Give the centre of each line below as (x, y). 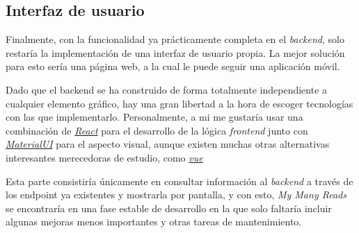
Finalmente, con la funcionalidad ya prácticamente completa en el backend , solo (175, 39)
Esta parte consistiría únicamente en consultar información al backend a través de (179, 181)
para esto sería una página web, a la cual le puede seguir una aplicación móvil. (173, 66)
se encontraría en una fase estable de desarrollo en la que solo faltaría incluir (169, 208)
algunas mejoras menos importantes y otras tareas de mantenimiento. (154, 222)
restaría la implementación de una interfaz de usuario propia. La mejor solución (175, 52)
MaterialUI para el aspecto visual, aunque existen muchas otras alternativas (168, 144)
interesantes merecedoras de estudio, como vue (104, 157)
